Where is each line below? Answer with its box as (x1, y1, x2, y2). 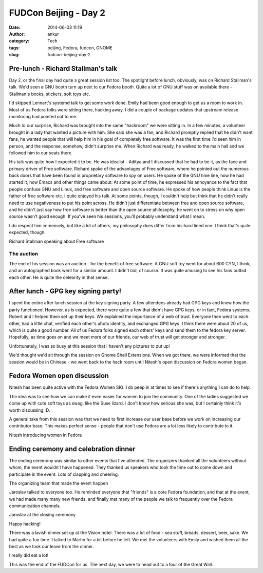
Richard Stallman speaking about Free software (9, 238, 104, 244)
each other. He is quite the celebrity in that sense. (9, 274, 109, 280)
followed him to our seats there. (9, 149, 73, 156)
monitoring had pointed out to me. (9, 113, 77, 119)
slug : (9, 52, 19, 58)
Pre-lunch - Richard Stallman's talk (9, 64, 118, 73)
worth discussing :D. (9, 407, 51, 413)
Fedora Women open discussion (9, 372, 109, 380)
